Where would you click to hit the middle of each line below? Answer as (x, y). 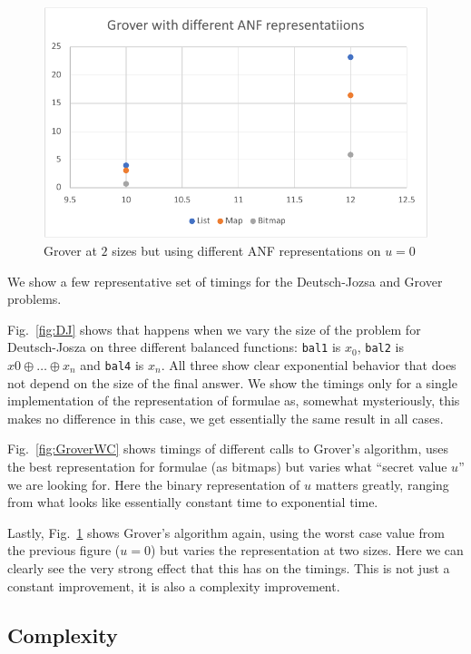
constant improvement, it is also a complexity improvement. (174, 586)
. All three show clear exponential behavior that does (309, 365)
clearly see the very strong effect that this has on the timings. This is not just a (229, 568)
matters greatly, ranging (382, 484)
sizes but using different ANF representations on (246, 250)
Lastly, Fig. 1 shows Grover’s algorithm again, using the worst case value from (226, 532)
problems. (34, 299)
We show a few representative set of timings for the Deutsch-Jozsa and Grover (225, 281)
